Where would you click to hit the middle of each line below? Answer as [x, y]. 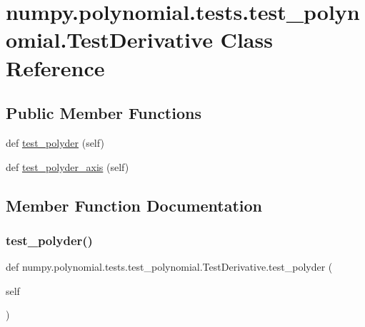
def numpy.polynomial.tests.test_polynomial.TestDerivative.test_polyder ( [169, 267]
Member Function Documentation [134, 205]
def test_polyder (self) [55, 142]
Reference [55, 67]
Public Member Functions [104, 113]
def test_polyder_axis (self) [67, 166]
